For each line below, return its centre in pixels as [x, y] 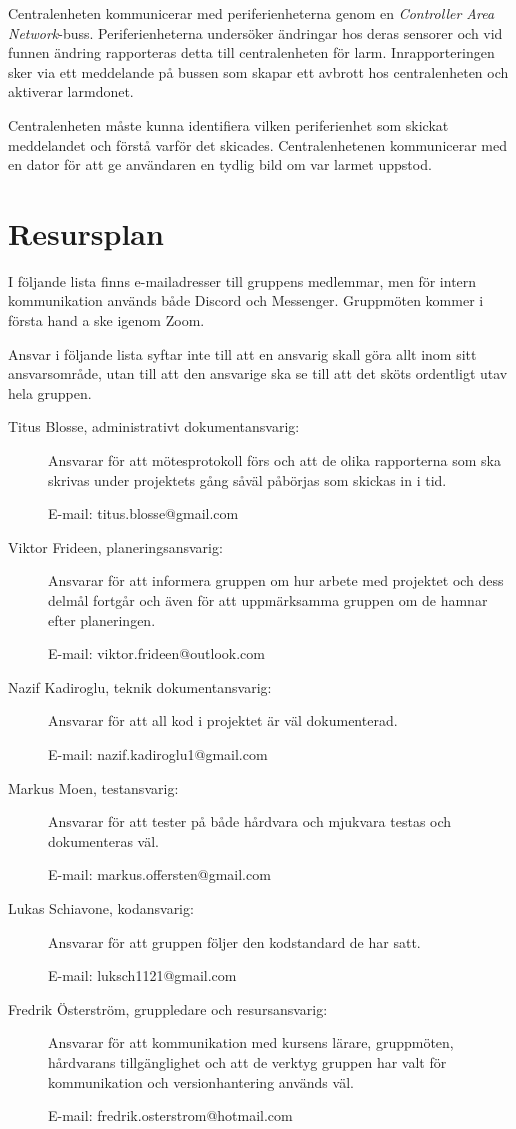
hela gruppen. [50, 392]
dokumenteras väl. [103, 840]
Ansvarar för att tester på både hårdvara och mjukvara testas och [250, 821]
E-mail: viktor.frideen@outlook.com [156, 653]
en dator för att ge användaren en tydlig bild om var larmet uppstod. [220, 164]
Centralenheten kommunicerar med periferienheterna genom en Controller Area [251, 13]
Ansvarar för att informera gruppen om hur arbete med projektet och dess [276, 580]
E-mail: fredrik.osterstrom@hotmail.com [170, 1115]
